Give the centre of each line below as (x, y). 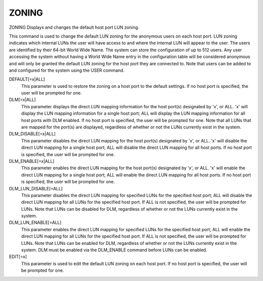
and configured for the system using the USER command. (67, 70)
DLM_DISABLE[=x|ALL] (32, 134)
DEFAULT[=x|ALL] (27, 79)
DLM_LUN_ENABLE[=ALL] (35, 222)
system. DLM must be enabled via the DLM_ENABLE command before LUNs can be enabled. (114, 250)
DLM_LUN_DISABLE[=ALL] (36, 188)
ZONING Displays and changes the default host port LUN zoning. (74, 27)
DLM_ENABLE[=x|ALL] (32, 161)
